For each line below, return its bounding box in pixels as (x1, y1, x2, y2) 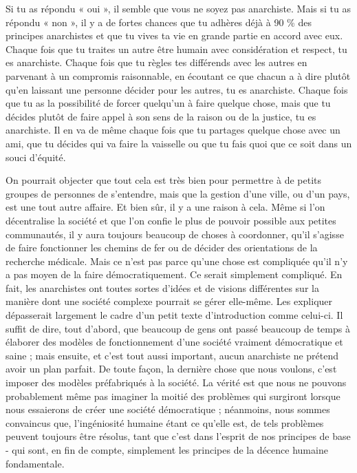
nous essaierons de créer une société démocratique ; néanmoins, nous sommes (6, 402, 330, 417)
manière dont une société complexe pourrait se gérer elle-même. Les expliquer (6, 294, 333, 308)
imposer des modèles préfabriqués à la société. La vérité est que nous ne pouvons (6, 375, 347, 390)
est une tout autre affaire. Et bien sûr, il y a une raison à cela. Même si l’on (6, 200, 325, 214)
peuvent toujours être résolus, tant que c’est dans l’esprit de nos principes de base (6, 429, 351, 443)
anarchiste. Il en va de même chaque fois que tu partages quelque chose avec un (6, 123, 340, 137)
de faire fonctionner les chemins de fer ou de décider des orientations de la (6, 240, 318, 255)
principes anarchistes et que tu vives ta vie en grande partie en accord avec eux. (6, 28, 343, 43)
